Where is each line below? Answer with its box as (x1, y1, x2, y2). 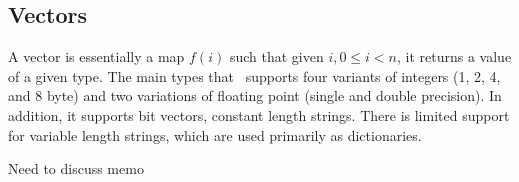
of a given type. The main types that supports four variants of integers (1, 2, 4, (8, 65, 501, 86)
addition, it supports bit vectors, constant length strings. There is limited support (8, 104, 510, 125)
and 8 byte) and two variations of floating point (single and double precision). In (8, 85, 502, 106)
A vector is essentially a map (8, 46, 185, 67)
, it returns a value (397, 46, 512, 67)
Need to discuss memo (8, 158, 144, 179)
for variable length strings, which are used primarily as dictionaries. (8, 124, 422, 145)
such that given (229, 46, 324, 67)
